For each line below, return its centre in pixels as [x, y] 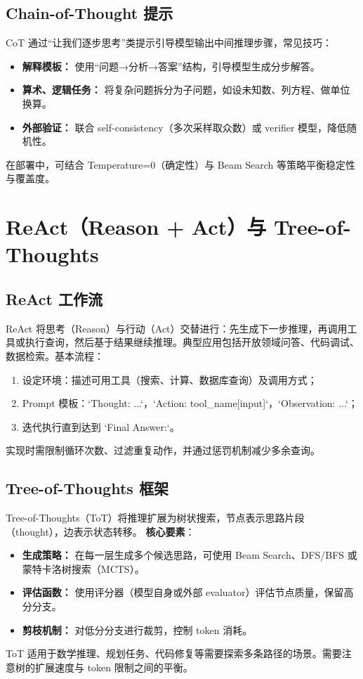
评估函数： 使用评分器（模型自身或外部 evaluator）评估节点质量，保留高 [188, 592]
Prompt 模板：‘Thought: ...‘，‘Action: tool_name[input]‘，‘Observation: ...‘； [190, 403]
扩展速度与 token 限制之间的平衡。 [114, 667]
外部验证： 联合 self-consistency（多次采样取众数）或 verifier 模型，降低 [185, 127]
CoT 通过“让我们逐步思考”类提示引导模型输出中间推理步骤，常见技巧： [169, 43]
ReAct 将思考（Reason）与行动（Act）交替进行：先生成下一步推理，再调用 [177, 328]
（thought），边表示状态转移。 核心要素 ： [100, 531]
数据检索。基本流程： [55, 355]
